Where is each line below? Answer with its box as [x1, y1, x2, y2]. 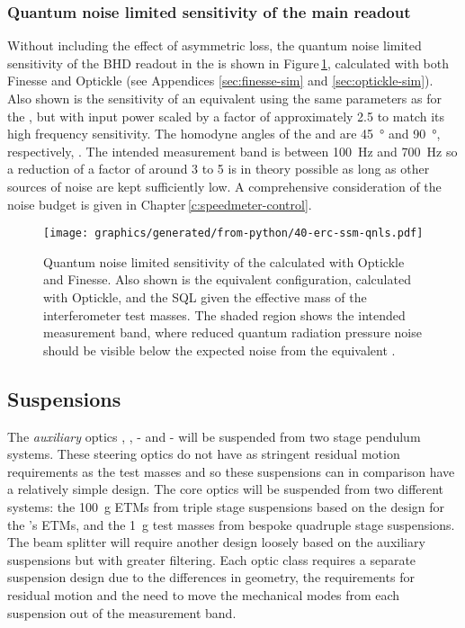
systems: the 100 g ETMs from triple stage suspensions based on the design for [7, 497, 445, 516]
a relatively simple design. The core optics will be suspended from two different [7, 480, 444, 498]
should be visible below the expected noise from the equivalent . [43, 340, 396, 359]
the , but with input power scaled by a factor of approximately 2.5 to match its [7, 106, 444, 125]
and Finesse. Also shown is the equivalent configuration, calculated [43, 270, 411, 289]
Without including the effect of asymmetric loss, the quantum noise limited [7, 36, 422, 55]
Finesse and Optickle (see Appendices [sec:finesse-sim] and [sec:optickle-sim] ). [7, 71, 434, 90]
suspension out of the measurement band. [7, 603, 237, 622]
